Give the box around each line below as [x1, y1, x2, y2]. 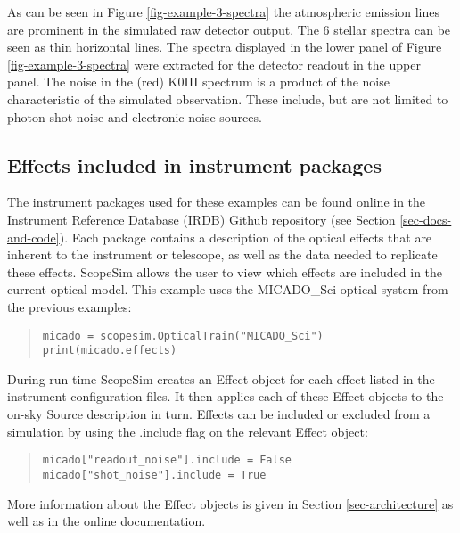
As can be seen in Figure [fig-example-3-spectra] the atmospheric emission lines [7, 3, 439, 20]
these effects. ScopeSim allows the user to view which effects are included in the [7, 262, 443, 281]
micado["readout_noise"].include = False [42, 454, 292, 467]
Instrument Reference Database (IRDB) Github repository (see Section [7, 209, 396, 228]
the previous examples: [7, 297, 132, 316]
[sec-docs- [399, 209, 452, 228]
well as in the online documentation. [7, 512, 206, 530]
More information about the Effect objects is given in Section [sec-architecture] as [7, 494, 454, 512]
